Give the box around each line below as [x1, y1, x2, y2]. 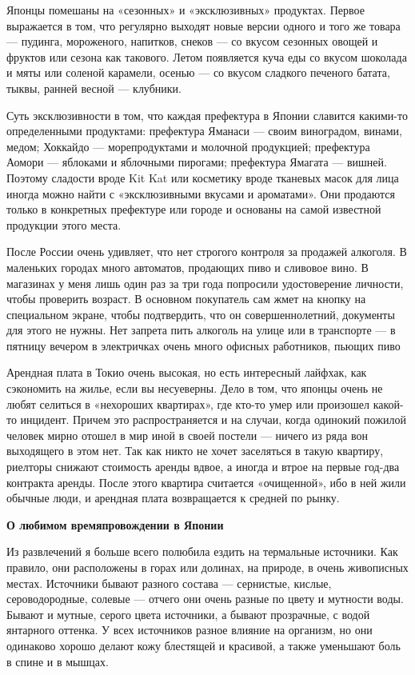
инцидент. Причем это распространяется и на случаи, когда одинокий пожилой [20, 411, 406, 428]
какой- [373, 395, 404, 412]
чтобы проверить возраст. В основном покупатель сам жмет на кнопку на [6, 290, 366, 307]
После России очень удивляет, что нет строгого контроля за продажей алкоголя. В [6, 243, 407, 260]
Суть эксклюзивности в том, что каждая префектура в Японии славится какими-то [6, 106, 408, 123]
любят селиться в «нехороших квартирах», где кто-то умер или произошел [6, 395, 370, 412]
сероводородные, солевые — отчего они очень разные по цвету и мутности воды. [6, 590, 404, 607]
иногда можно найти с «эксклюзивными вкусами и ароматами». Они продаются [6, 185, 395, 202]
